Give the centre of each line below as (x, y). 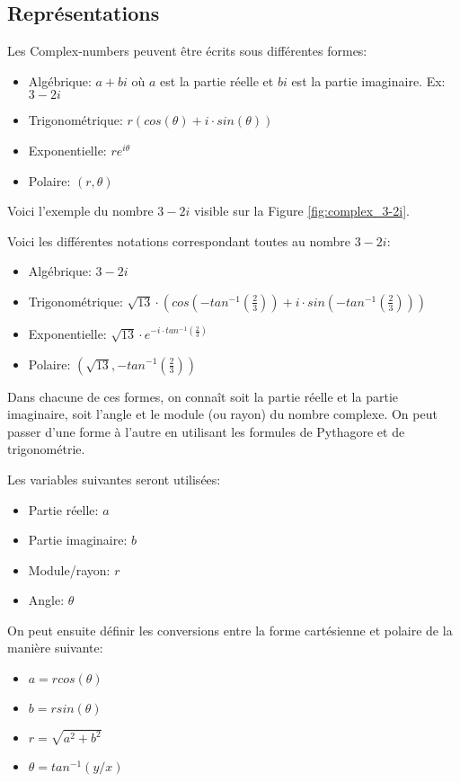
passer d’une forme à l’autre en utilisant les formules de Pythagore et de (206, 431)
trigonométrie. (46, 449)
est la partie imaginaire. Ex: (368, 80)
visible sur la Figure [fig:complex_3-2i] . (301, 211)
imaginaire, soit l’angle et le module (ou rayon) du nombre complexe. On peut (222, 414)
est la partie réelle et (217, 80)
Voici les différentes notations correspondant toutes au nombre (179, 240)
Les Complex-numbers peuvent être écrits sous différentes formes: (187, 51)
